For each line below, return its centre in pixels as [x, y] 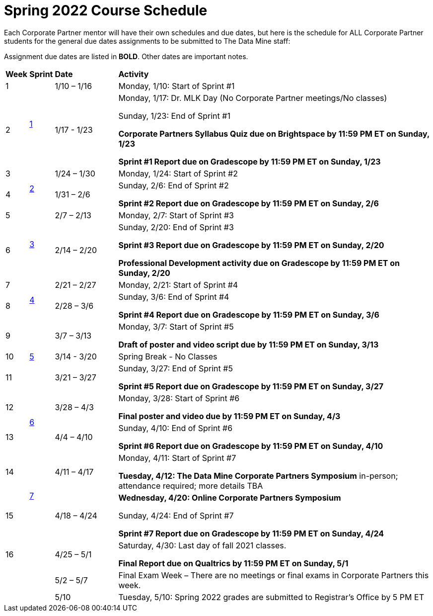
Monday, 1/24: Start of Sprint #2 [178, 173]
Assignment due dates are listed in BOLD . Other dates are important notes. [126, 56]
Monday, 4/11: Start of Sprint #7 [177, 458]
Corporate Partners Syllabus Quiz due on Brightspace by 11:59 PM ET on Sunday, [274, 133]
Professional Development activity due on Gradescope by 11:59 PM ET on [259, 263]
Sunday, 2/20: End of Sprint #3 [176, 227]
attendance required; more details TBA [191, 485]
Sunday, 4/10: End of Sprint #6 [176, 428]
